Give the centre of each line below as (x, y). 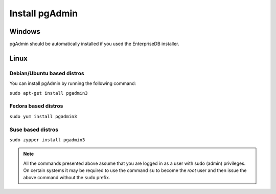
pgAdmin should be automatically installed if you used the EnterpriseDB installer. (94, 44)
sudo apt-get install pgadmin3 (49, 93)
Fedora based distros (36, 106)
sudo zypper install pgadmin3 (47, 140)
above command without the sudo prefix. (67, 178)
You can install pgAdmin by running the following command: (73, 83)
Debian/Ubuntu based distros (47, 73)
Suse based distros (34, 130)
